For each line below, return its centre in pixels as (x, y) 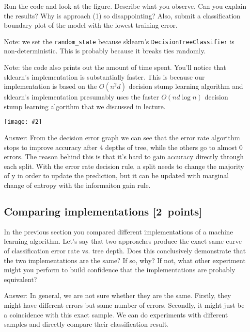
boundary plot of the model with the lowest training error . (91, 25)
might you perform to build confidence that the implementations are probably (120, 270)
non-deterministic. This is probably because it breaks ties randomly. (105, 51)
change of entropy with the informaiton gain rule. (77, 185)
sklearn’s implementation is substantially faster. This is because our (104, 76)
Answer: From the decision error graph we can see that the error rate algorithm (122, 138)
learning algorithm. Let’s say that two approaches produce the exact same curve (123, 241)
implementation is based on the (50, 86)
